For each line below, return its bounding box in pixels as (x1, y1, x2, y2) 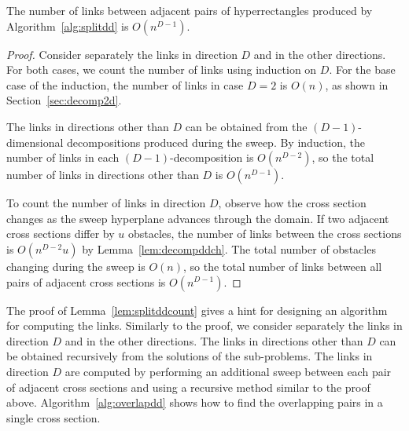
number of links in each (6, 149, 120, 166)
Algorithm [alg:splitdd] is (6, 17, 129, 34)
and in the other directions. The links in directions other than (64, 332, 363, 349)
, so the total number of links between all (182, 258, 382, 274)
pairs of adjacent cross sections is (6, 273, 166, 290)
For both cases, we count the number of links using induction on (6, 61, 317, 78)
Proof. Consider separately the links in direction (6, 46, 238, 62)
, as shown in (325, 76, 389, 93)
